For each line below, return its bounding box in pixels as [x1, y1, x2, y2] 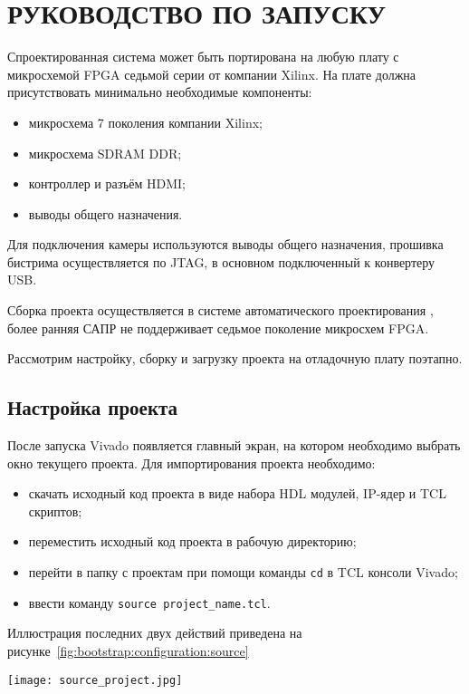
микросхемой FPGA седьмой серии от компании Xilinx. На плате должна [7, 64, 416, 83]
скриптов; [28, 501, 82, 520]
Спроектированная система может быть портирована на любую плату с [7, 47, 399, 66]
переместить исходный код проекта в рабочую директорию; [28, 532, 357, 551]
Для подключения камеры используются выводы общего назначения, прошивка [7, 235, 444, 254]
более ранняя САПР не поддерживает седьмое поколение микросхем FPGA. [7, 318, 429, 337]
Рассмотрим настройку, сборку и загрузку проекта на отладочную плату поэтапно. [7, 349, 463, 368]
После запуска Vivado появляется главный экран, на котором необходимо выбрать [7, 436, 461, 455]
